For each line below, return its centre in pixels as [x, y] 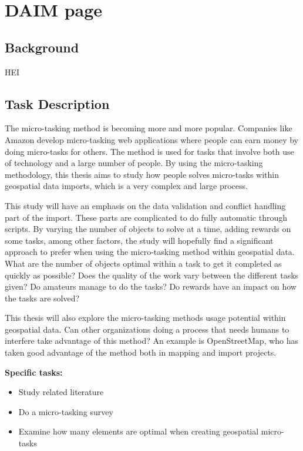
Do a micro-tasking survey [66, 411]
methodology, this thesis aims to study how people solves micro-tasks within [142, 174]
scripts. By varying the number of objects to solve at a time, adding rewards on [148, 229]
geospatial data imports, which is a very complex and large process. [126, 186]
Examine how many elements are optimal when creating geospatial [139, 431]
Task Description [57, 103]
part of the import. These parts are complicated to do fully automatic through [146, 217]
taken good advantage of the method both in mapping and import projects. [141, 352]
